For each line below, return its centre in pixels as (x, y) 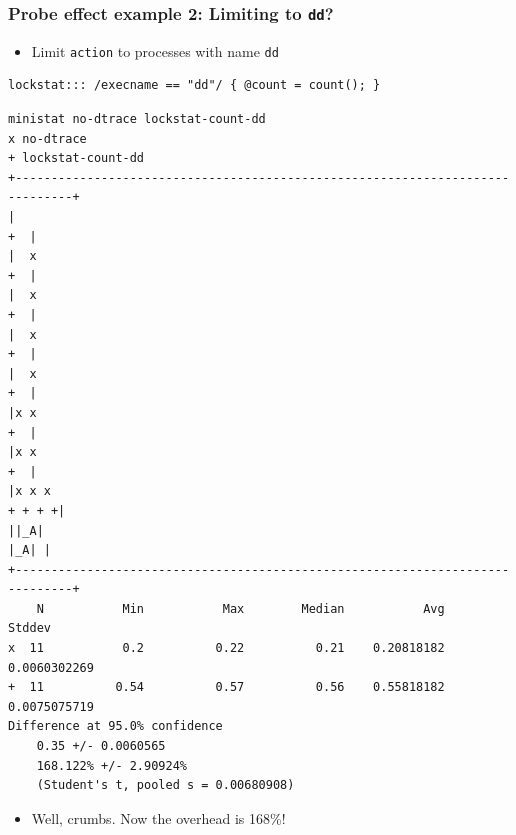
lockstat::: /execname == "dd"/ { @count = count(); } (194, 85)
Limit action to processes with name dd (155, 50)
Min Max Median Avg (283, 608)
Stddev (29, 628)
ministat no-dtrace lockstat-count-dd (137, 119)
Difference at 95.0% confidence (115, 726)
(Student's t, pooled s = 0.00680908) (165, 785)
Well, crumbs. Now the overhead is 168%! (158, 817)
